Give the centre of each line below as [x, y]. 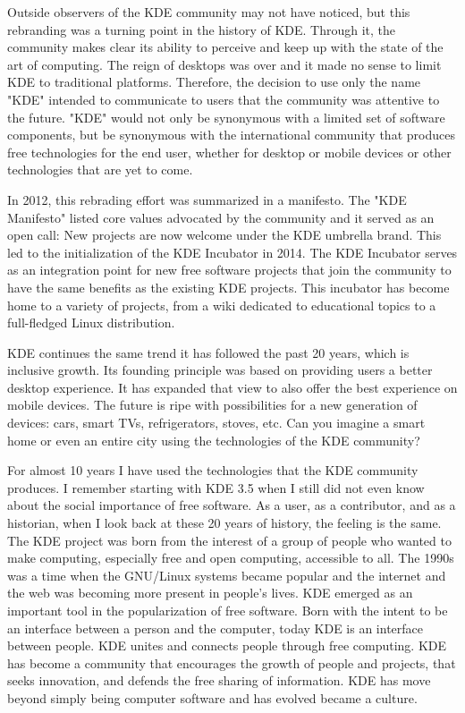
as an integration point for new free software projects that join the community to [229, 270]
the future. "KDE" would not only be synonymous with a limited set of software [226, 117]
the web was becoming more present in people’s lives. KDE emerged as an [210, 593]
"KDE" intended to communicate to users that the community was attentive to [224, 99]
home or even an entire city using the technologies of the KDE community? [214, 440]
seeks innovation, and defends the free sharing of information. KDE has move [219, 680]
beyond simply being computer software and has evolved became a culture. [212, 697]
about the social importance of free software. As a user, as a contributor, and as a [232, 505]
